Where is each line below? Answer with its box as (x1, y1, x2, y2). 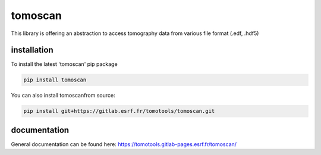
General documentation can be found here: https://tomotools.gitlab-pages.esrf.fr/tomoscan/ (11, 140, 237, 148)
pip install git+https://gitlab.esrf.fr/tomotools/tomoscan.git (23, 107, 215, 115)
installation (11, 45, 53, 55)
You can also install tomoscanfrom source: (11, 92, 115, 99)
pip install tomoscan (23, 77, 87, 83)
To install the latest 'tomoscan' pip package (11, 61, 118, 68)
